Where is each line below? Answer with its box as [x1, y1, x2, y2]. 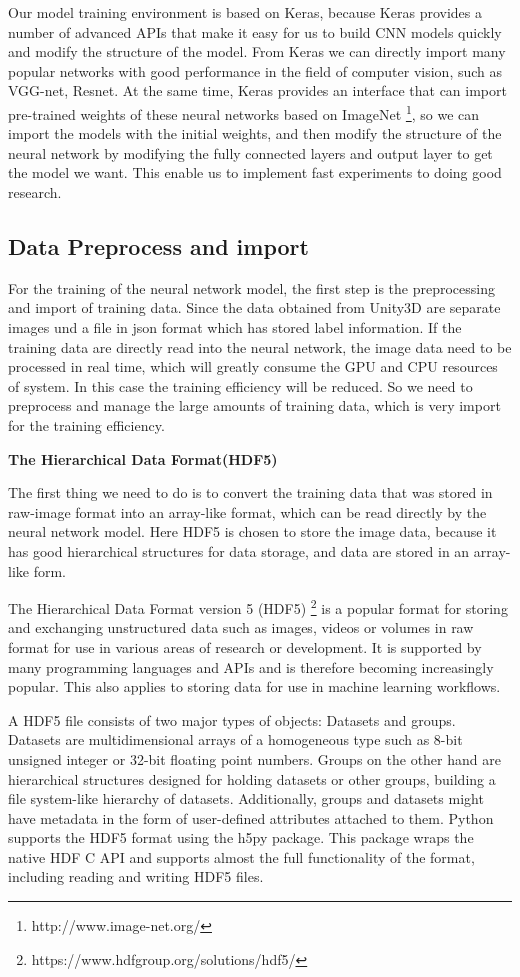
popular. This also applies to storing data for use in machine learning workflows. [8, 676, 501, 697]
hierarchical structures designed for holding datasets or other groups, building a [8, 768, 496, 789]
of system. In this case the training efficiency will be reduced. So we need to [8, 375, 473, 396]
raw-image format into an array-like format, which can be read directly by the [8, 501, 487, 522]
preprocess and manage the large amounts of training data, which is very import [8, 395, 501, 416]
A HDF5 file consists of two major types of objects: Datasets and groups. [8, 709, 456, 730]
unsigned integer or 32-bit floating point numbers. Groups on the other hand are [8, 748, 501, 769]
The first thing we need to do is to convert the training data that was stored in [8, 482, 493, 503]
